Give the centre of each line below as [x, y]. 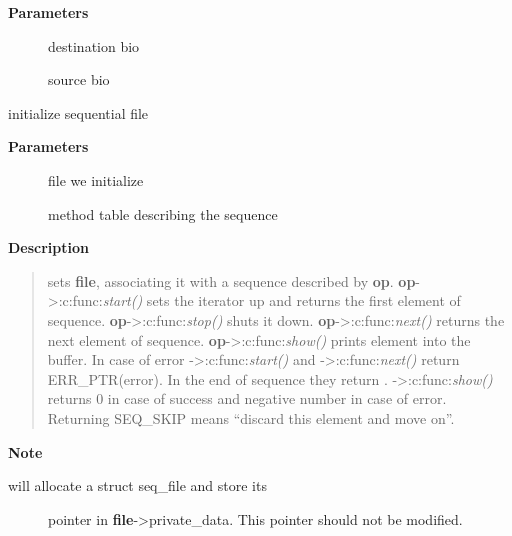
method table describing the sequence [163, 213]
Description [49, 247]
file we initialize [96, 179]
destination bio [94, 45]
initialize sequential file [78, 112]
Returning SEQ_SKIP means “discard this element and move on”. [251, 417]
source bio [79, 79]
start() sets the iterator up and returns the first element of [281, 300]
